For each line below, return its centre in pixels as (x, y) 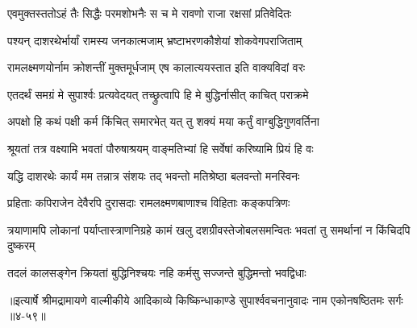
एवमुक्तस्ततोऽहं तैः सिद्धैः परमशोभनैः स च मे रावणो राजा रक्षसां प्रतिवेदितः (150, 13)
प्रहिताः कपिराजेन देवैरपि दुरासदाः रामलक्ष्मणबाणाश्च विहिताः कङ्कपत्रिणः (149, 203)
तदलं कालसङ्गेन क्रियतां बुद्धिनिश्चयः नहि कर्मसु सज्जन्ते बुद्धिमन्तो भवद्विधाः (157, 272)
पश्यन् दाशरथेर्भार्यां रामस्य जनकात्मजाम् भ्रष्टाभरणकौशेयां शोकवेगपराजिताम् (155, 40)
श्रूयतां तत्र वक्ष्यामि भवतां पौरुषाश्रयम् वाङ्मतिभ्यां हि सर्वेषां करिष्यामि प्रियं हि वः (161, 148)
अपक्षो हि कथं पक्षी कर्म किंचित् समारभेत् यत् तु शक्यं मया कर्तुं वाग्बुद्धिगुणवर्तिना (163, 121)
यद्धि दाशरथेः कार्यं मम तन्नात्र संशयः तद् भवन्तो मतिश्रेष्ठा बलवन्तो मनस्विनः (154, 175)
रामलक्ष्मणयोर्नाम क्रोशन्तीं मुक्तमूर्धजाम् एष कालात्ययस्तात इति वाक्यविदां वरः (156, 67)
